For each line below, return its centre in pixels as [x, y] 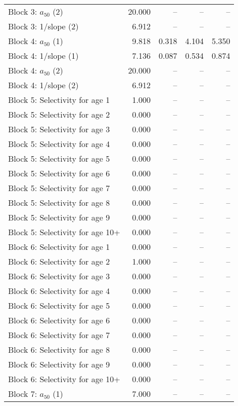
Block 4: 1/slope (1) [43, 56]
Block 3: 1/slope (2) [43, 26]
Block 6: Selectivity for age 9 [59, 364]
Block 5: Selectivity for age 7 [59, 188]
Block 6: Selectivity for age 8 [59, 349]
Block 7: [23, 394]
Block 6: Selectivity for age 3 [59, 276]
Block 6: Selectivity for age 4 [59, 291]
